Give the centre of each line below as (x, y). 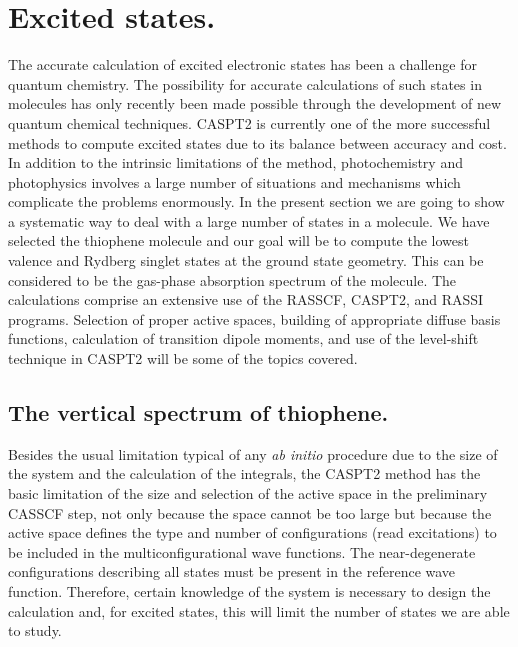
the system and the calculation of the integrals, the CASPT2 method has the (244, 473)
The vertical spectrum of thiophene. (198, 412)
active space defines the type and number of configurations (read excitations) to (252, 532)
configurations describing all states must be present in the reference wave (232, 571)
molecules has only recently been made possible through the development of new (255, 103)
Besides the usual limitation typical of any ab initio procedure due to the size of (253, 453)
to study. (35, 630)
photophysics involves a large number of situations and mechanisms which (234, 181)
